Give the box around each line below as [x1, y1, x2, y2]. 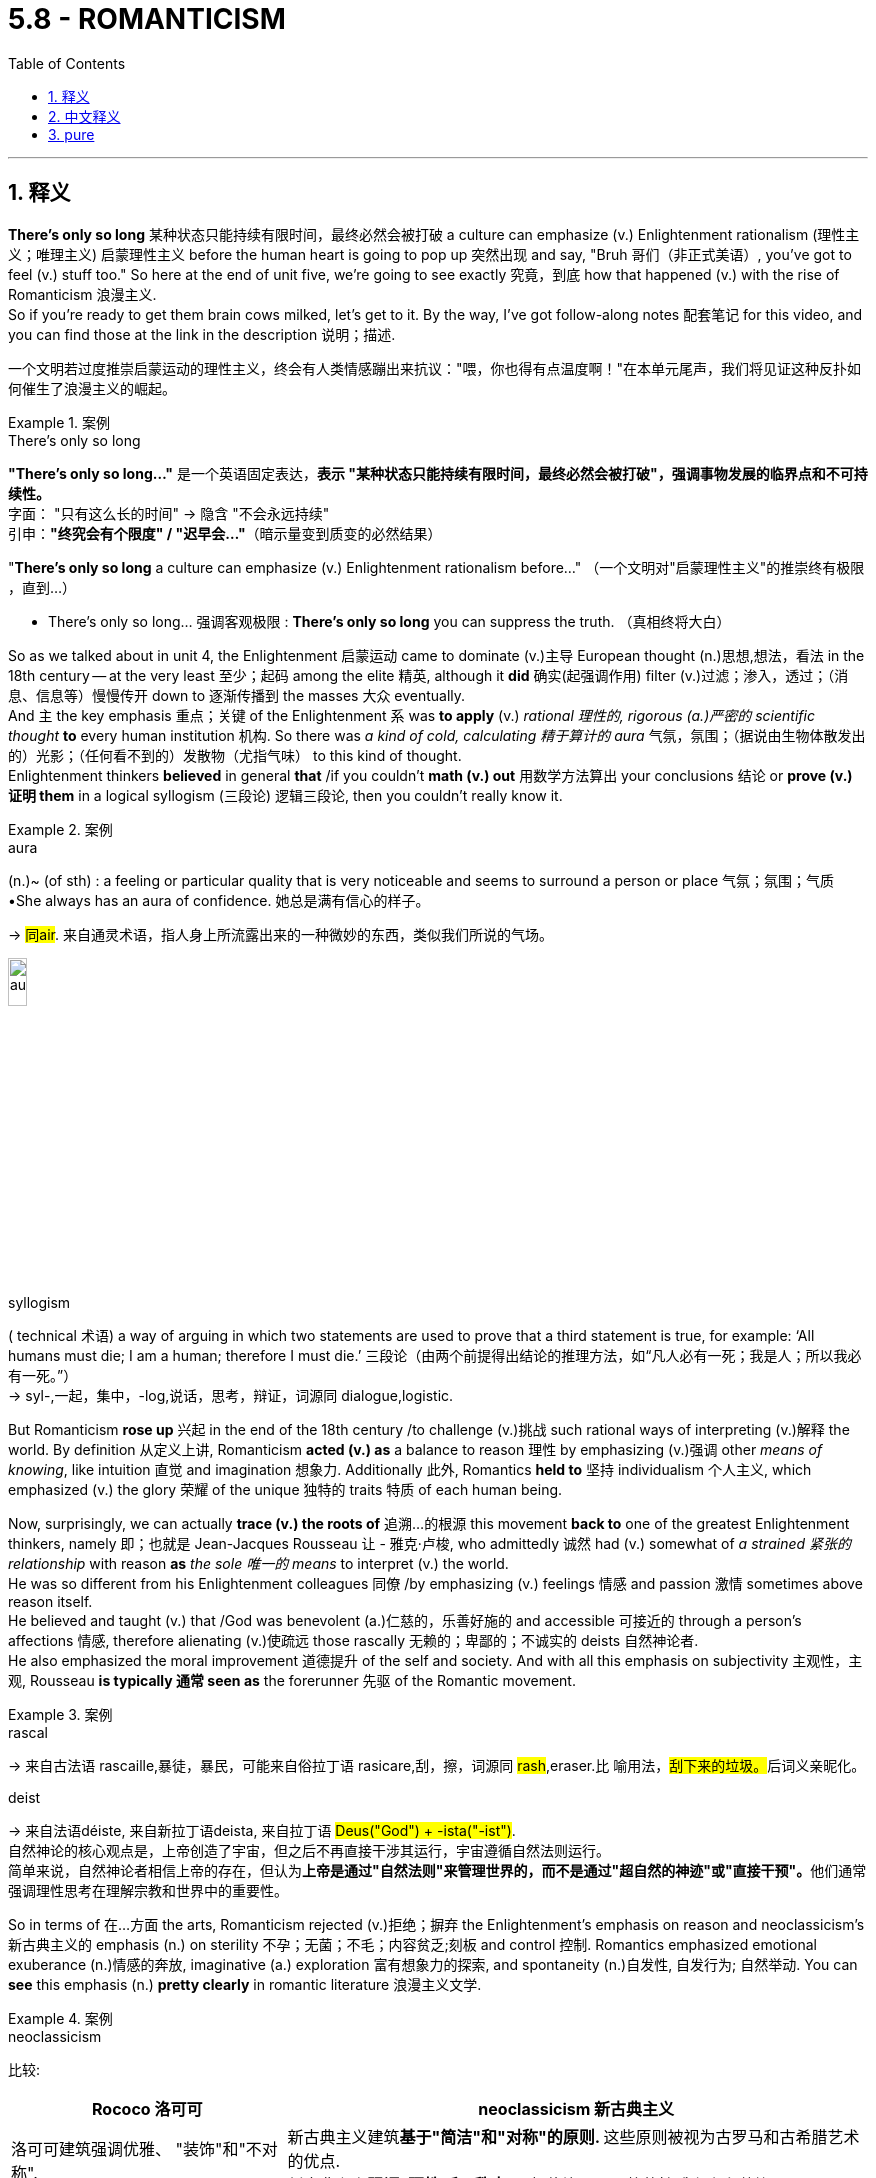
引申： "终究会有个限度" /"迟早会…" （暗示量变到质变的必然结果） [8, 524, 442, 542]
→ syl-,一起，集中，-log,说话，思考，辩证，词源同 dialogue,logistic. [8, 1387, 454, 1405]
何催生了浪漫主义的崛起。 [8, 379, 176, 397]
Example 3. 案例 [8, 1706, 113, 1724]
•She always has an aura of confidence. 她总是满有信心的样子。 [8, 891, 430, 909]
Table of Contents [8, 54, 126, 72]
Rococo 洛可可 [92, 2099, 203, 2120]
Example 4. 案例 [8, 2010, 113, 2028]
